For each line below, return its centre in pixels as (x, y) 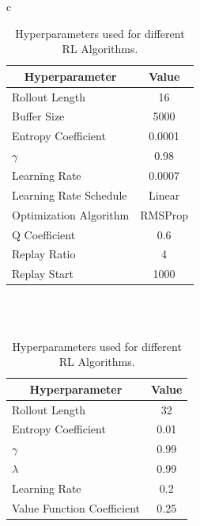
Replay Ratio (44, 254)
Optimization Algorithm (71, 214)
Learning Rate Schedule (70, 194)
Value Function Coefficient (76, 507)
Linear (164, 194)
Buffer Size (38, 116)
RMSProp (164, 214)
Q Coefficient (44, 234)
